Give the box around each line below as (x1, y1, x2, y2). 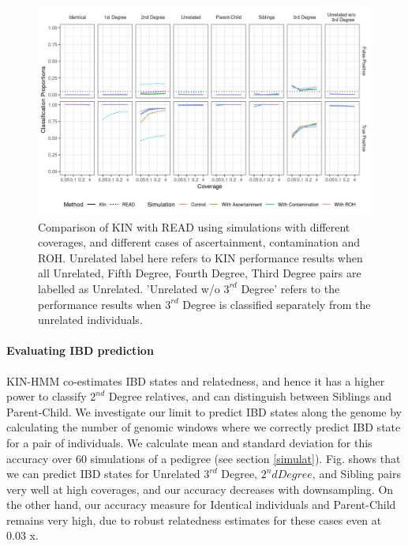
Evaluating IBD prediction (6, 342, 154, 359)
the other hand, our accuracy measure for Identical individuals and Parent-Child (6, 496, 396, 513)
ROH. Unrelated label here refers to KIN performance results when (38, 249, 363, 265)
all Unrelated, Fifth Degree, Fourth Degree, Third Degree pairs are (38, 265, 361, 281)
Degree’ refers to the (241, 280, 340, 296)
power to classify (6, 388, 87, 405)
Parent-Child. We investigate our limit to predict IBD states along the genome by (6, 403, 402, 420)
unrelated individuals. (38, 311, 143, 328)
